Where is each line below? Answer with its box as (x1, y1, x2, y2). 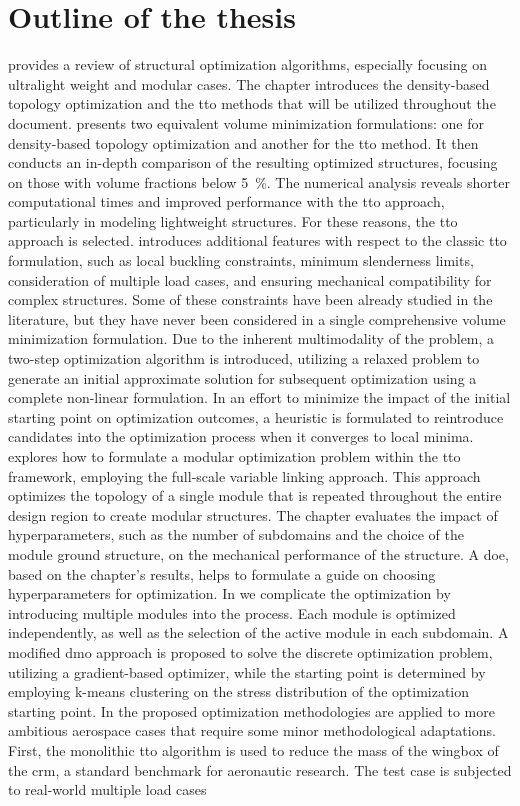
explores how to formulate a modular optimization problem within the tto (8, 446, 461, 466)
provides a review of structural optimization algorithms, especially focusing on (8, 54, 487, 75)
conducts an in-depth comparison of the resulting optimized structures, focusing (8, 152, 498, 173)
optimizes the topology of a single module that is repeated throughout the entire (8, 485, 502, 506)
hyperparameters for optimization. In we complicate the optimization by (8, 583, 451, 604)
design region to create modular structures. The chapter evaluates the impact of (8, 504, 498, 525)
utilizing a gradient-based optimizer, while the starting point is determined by (8, 661, 486, 682)
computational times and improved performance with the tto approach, (8, 191, 445, 212)
